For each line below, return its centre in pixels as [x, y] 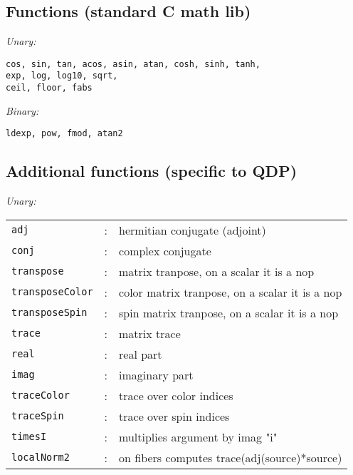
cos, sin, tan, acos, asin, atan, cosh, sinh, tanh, [133, 64]
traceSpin [38, 416]
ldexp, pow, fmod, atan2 [64, 134]
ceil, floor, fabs [49, 88]
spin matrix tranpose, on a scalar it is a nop [229, 312]
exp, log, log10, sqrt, [62, 76]
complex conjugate [165, 250]
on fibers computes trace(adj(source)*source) [231, 457]
